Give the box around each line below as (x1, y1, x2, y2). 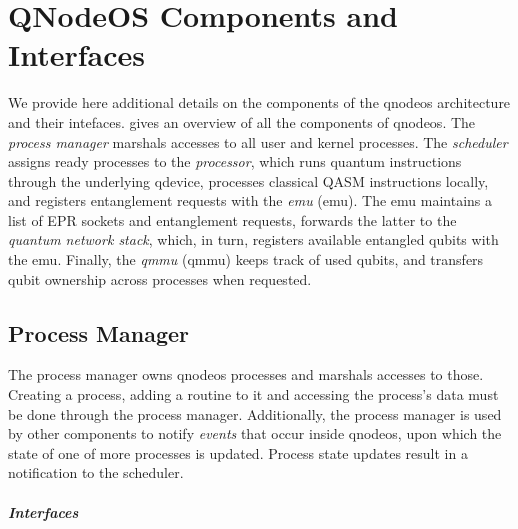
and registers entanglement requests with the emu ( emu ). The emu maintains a (8, 190, 493, 211)
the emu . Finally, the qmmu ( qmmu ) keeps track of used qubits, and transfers (8, 249, 484, 270)
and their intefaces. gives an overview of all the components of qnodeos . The (8, 111, 476, 132)
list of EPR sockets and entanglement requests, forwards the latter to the (8, 209, 457, 230)
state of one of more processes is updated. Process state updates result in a (8, 442, 468, 463)
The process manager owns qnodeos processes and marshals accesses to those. (8, 364, 484, 385)
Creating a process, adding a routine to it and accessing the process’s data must (8, 384, 499, 405)
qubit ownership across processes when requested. (8, 268, 312, 289)
